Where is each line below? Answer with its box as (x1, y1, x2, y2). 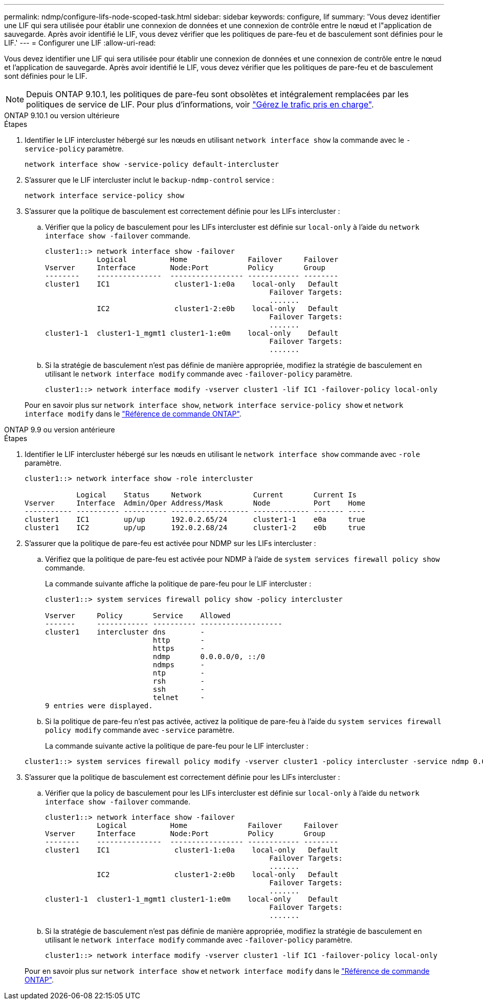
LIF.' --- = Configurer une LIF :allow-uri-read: (4, 38, 156, 47)
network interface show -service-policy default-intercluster (25, 160, 279, 168)
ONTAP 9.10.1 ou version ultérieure (4, 111, 120, 120)
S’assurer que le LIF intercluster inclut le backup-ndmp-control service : (25, 176, 274, 184)
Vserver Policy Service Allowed (45, 612, 231, 620)
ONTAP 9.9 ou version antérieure (4, 425, 115, 434)
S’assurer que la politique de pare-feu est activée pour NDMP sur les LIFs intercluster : (25, 539, 316, 548)
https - (152, 644, 205, 652)
